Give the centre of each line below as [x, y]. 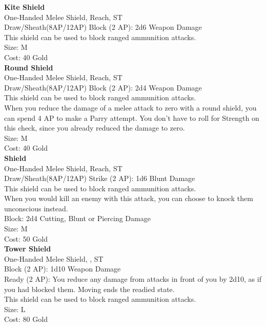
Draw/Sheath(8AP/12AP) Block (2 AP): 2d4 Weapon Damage [103, 87]
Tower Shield [28, 249]
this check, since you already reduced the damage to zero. [95, 128]
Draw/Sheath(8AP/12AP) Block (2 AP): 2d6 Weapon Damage [103, 27]
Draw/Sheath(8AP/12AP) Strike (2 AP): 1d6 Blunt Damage [100, 178]
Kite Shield [25, 7]
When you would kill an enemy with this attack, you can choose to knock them [129, 198]
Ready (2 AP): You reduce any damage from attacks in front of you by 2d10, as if [133, 279]
